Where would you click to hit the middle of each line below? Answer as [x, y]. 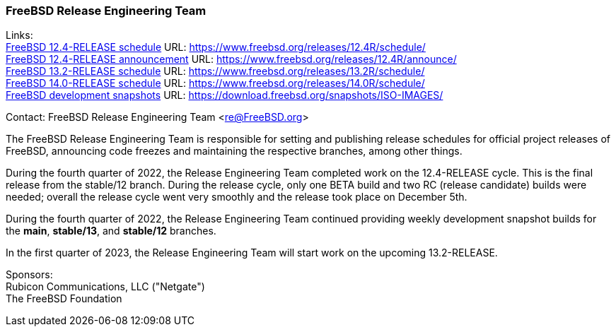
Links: [19, 35]
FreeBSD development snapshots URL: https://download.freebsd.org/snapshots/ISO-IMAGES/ [225, 95]
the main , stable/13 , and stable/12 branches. [111, 231]
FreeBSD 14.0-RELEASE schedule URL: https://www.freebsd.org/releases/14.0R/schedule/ [215, 83]
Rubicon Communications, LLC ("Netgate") [105, 287]
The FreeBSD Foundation [64, 299]
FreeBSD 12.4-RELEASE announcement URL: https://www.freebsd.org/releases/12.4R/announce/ [231, 59]
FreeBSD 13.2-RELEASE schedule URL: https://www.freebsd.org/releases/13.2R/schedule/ [215, 71]
